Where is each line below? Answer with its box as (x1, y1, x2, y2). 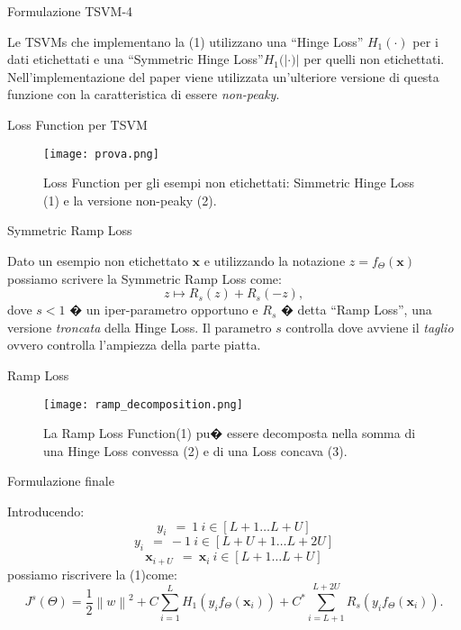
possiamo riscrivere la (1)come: (7, 564, 177, 583)
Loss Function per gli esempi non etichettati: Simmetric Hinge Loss (43, 173, 415, 192)
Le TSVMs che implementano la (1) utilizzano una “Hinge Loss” (7, 32, 364, 50)
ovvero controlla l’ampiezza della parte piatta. (7, 335, 261, 354)
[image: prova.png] (43, 147, 159, 160)
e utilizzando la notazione (203, 251, 346, 269)
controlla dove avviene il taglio (285, 317, 454, 336)
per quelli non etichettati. (303, 50, 445, 68)
